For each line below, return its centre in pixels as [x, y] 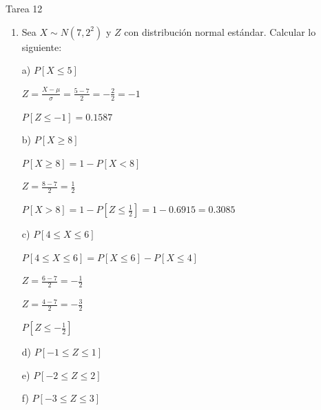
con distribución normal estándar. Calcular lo [220, 31]
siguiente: [42, 47]
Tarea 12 [24, 8]
